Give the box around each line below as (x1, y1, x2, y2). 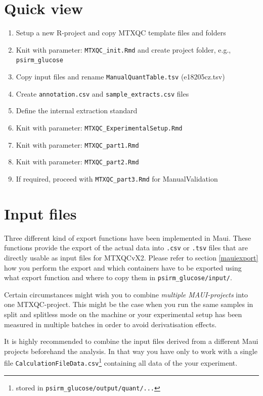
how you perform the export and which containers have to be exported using (4, 262, 242, 273)
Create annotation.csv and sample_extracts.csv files (16, 88, 189, 99)
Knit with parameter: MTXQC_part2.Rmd (16, 156, 139, 167)
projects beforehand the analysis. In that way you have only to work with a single (4, 345, 257, 356)
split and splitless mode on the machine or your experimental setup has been (4, 309, 242, 319)
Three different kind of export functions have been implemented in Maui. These (4, 232, 251, 243)
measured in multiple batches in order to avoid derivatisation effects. (4, 319, 217, 329)
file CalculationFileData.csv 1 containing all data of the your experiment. (4, 356, 238, 368)
